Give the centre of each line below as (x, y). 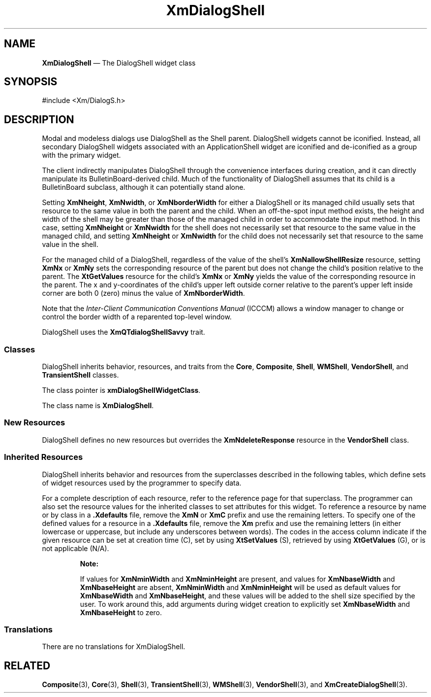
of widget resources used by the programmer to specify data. (142, 483)
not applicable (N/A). (76, 548)
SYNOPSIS (31, 82)
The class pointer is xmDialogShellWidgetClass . (121, 390)
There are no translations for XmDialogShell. (114, 647)
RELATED (27, 665)
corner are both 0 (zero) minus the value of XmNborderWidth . (143, 293)
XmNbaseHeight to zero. (121, 612)
